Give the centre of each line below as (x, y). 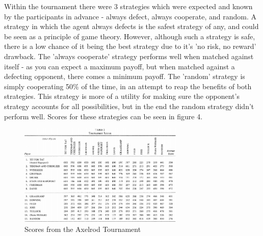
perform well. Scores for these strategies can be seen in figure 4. (103, 116)
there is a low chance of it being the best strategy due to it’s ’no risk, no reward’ (130, 46)
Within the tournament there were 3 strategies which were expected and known (128, 6)
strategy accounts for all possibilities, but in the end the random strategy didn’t (129, 106)
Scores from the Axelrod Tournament (83, 229)
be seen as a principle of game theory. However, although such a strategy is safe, (130, 36)
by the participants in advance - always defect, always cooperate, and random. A (130, 16)
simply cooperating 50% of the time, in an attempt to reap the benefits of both (128, 86)
